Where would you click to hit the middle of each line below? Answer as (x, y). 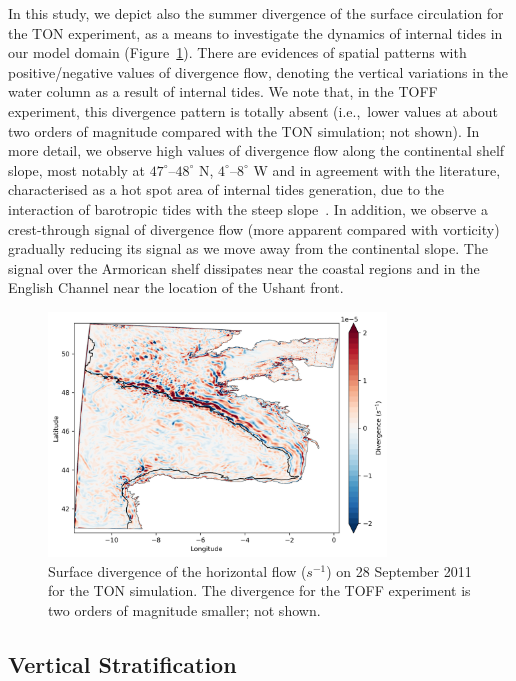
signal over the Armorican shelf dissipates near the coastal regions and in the (244, 267)
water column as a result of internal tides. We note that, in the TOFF (223, 91)
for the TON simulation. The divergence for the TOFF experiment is (259, 590)
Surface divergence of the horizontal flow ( (177, 570)
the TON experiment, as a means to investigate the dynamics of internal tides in (255, 32)
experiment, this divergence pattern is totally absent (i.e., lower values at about (253, 110)
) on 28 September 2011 (399, 570)
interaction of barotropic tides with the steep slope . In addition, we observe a (248, 208)
